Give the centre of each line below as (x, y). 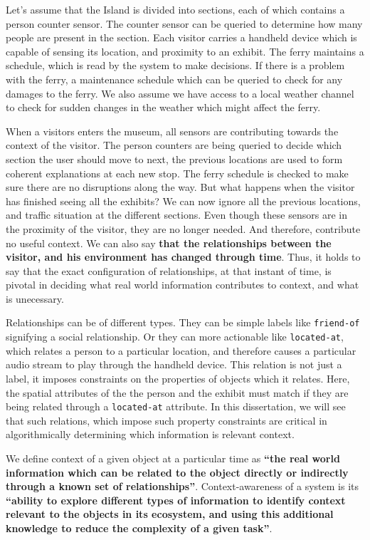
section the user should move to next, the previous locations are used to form (174, 159)
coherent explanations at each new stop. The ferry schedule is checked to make (177, 173)
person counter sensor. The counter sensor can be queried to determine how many (184, 23)
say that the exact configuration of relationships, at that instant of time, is (169, 270)
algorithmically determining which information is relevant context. (150, 434)
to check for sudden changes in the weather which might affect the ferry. (163, 107)
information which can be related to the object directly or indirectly (177, 472)
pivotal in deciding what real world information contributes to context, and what (183, 285)
